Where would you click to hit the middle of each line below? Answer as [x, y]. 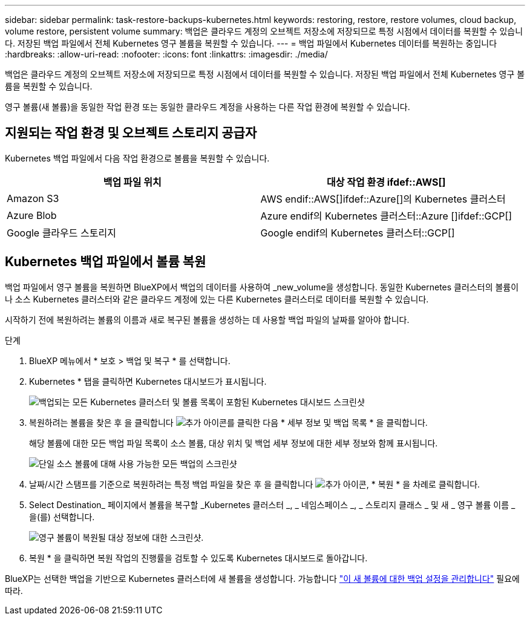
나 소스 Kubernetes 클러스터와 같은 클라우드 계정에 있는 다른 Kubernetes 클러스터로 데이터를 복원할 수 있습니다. [217, 299]
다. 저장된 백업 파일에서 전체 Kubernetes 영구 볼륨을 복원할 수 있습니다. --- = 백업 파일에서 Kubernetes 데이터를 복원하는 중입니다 [251, 43]
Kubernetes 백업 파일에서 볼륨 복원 [106, 262]
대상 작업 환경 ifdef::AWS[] [386, 182]
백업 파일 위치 [132, 182]
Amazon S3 [33, 198]
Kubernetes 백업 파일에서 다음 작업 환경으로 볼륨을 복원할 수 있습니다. [137, 158]
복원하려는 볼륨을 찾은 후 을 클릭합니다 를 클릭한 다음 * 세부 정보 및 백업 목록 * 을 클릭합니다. [228, 422]
